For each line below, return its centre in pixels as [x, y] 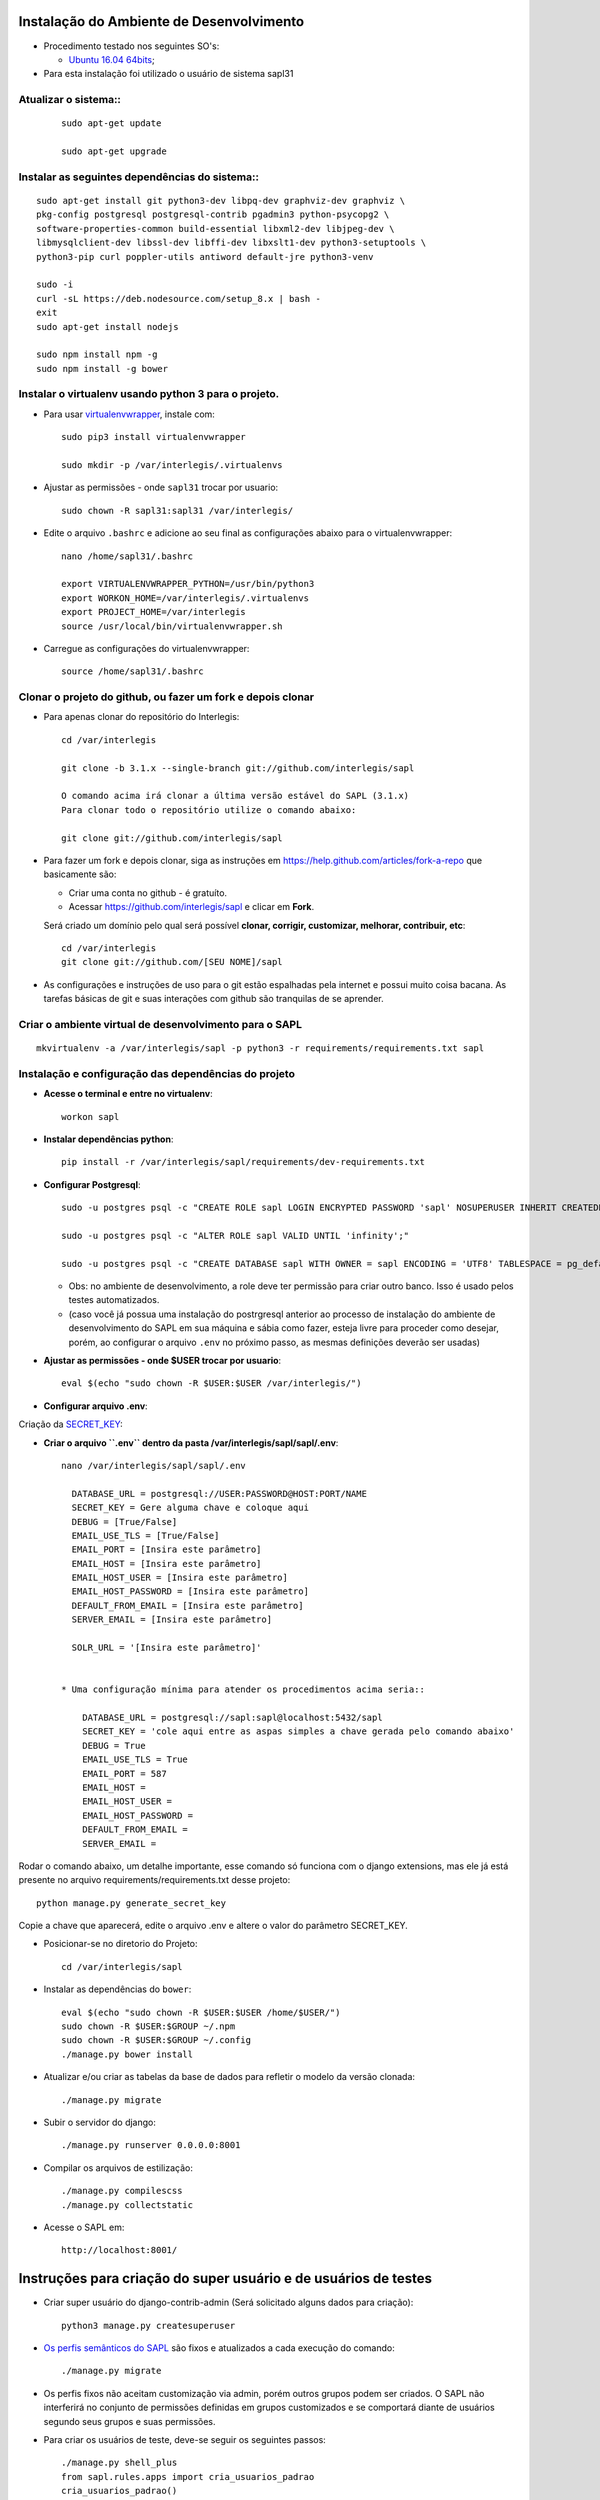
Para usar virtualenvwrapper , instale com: [129, 414]
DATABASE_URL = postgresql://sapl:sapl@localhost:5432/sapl [232, 1717]
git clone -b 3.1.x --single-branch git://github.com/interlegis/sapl [238, 768]
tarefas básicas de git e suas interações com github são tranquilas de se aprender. [213, 999]
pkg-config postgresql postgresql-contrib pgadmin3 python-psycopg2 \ [213, 214]
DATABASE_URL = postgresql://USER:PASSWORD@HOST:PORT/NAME [219, 1493]
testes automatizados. [114, 1300]
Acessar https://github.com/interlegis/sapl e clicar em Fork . [191, 907]
